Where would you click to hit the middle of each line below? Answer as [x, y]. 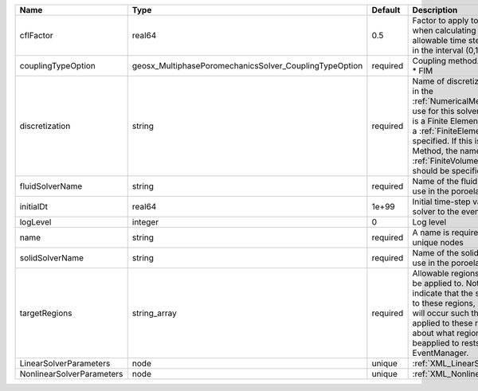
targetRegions [46, 313]
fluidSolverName [51, 186]
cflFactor [36, 35]
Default [386, 10]
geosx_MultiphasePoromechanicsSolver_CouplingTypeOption [247, 66]
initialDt [33, 207]
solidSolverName [51, 258]
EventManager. [441, 353]
